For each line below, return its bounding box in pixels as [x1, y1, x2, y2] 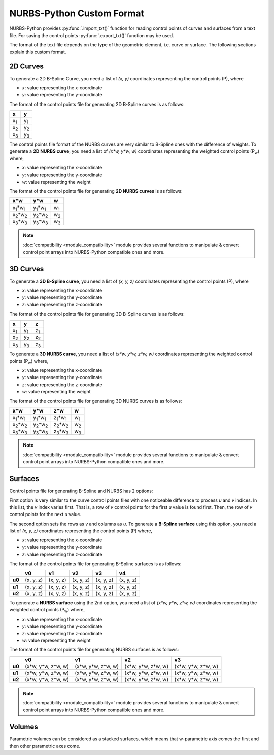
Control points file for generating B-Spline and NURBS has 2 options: [9, 488, 153, 494]
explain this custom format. [9, 49, 66, 55]
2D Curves [9, 62, 44, 71]
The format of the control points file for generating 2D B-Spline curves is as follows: [9, 101, 185, 107]
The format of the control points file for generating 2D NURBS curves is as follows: [9, 188, 183, 194]
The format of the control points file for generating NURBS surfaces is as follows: [9, 647, 179, 653]
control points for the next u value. [9, 511, 82, 518]
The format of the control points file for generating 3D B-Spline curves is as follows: [9, 311, 185, 317]
